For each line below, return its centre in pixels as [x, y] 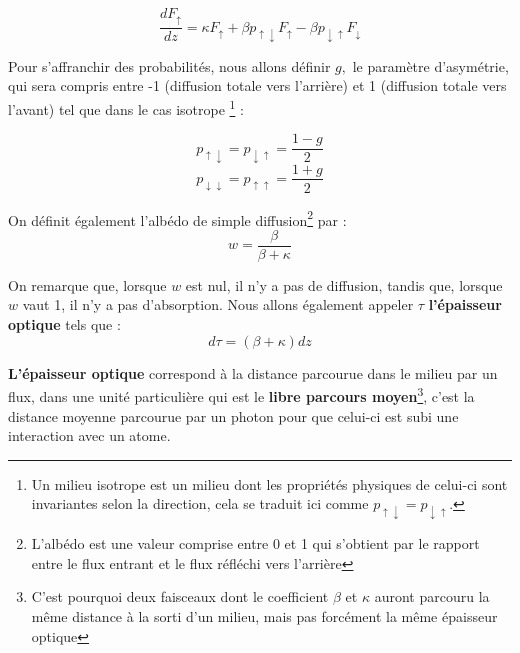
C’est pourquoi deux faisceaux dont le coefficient [180, 596]
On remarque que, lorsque [87, 284]
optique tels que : [64, 324]
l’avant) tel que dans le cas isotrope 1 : [126, 107]
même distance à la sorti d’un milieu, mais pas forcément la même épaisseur [264, 615]
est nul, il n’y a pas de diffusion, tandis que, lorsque [344, 284]
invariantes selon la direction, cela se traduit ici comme [200, 503]
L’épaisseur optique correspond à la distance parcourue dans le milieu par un [253, 372]
